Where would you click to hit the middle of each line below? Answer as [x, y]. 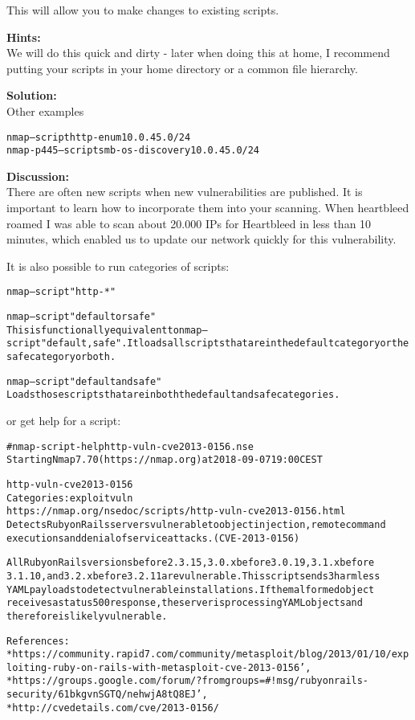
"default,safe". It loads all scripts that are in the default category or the [225, 344]
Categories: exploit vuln [70, 498]
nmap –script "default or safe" [81, 317]
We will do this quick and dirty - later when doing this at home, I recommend [198, 53]
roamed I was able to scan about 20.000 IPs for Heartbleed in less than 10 [189, 223]
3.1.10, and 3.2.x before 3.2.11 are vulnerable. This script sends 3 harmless [193, 576]
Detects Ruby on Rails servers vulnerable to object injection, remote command [196, 524]
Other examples [45, 110]
